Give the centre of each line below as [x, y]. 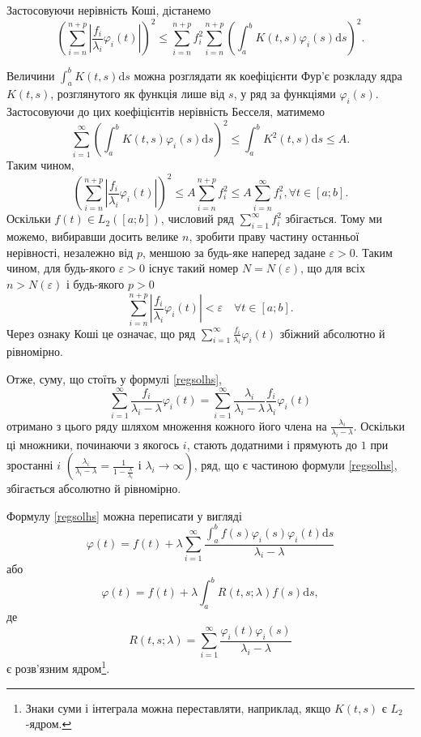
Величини [31, 75]
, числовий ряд [197, 219]
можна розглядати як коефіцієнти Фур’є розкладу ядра [268, 75]
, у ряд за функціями [285, 94]
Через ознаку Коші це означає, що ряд [101, 333]
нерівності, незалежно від [70, 252]
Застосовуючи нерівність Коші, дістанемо [109, 10]
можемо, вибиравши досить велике [93, 236]
